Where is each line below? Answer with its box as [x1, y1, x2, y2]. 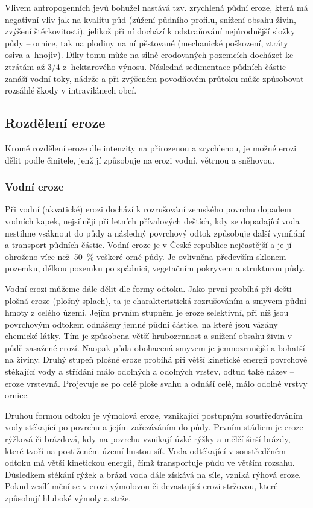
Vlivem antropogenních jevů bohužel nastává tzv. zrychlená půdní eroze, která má [5, 1, 308, 13]
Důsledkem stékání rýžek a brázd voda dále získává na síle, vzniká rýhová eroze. [5, 468, 302, 480]
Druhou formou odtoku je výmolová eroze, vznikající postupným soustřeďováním [5, 408, 303, 421]
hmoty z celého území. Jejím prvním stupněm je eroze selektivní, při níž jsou [5, 306, 289, 319]
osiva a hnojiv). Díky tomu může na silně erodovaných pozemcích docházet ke [5, 48, 294, 61]
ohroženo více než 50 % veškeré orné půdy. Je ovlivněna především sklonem [5, 250, 286, 262]
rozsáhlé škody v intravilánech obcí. [5, 84, 137, 97]
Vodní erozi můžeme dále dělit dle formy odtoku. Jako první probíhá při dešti [5, 282, 292, 294]
